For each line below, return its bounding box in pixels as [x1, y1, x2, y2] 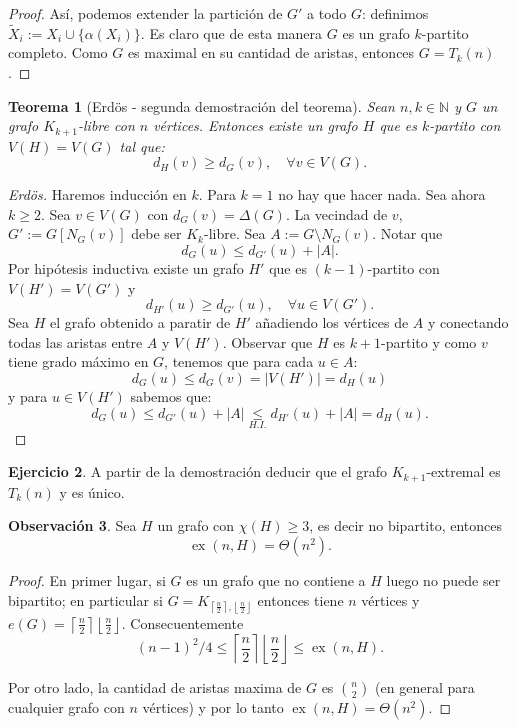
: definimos [362, 3, 429, 23]
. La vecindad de [285, 203, 388, 224]
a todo [307, 3, 347, 23]
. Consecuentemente [121, 612, 244, 633]
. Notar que [372, 223, 443, 244]
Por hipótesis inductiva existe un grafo [8, 258, 244, 279]
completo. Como [8, 42, 108, 63]
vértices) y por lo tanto [142, 696, 284, 717]
